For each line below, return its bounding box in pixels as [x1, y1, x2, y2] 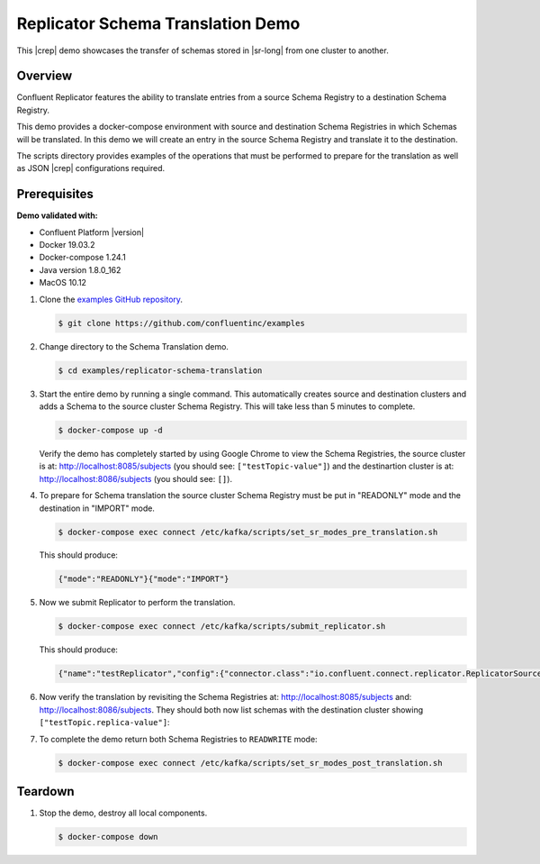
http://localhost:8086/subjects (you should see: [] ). [39, 473, 233, 484]
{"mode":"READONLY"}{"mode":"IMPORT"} [58, 574, 229, 585]
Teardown [16, 784, 76, 799]
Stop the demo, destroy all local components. [39, 807, 208, 819]
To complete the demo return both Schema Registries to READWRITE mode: [39, 733, 319, 744]
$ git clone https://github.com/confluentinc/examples [58, 318, 305, 328]
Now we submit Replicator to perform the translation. [39, 597, 236, 608]
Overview [16, 68, 73, 84]
